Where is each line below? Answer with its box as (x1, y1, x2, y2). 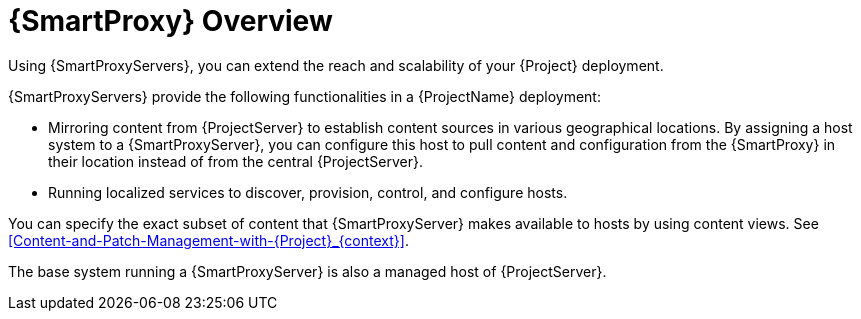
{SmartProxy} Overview (8, 4, 333, 38)
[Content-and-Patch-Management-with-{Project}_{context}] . (8, 231, 409, 249)
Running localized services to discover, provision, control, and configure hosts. (48, 183, 568, 201)
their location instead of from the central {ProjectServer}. (48, 152, 424, 170)
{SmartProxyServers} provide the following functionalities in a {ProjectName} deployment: (8, 87, 601, 105)
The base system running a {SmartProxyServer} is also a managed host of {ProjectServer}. (8, 262, 607, 280)
